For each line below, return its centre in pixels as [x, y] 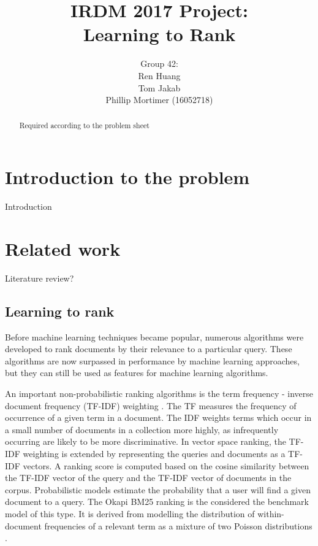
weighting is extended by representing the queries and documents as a [154, 453]
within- [271, 513]
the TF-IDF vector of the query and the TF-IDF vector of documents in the [148, 478]
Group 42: [159, 63]
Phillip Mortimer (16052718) [159, 100]
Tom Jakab [159, 87]
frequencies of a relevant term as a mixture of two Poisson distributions [178, 525]
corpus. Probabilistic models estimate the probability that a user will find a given [158, 489]
